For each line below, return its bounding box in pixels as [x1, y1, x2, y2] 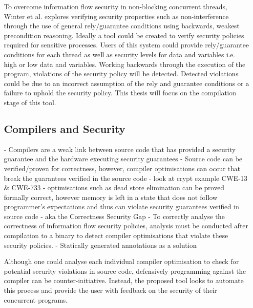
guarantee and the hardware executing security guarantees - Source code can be [4, 154, 243, 164]
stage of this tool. [4, 97, 56, 107]
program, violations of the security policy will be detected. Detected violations [4, 68, 239, 79]
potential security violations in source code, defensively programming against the [4, 265, 246, 276]
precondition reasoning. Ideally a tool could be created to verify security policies [4, 30, 244, 40]
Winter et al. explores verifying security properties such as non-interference [4, 11, 229, 21]
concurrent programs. [4, 294, 68, 305]
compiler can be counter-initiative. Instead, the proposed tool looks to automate [4, 275, 244, 286]
